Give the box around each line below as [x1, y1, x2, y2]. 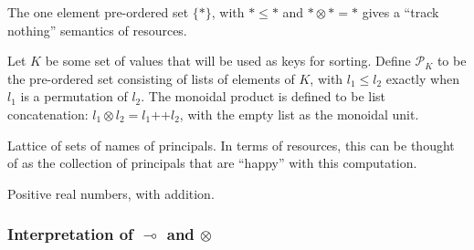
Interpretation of [7, 223, 133, 245]
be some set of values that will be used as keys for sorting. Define [45, 51, 411, 70]
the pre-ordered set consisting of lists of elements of [7, 68, 295, 88]
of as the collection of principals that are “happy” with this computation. [7, 153, 417, 172]
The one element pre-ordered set [7, 3, 189, 21]
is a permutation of [20, 87, 128, 106]
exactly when [385, 68, 459, 88]
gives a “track [362, 3, 439, 21]
